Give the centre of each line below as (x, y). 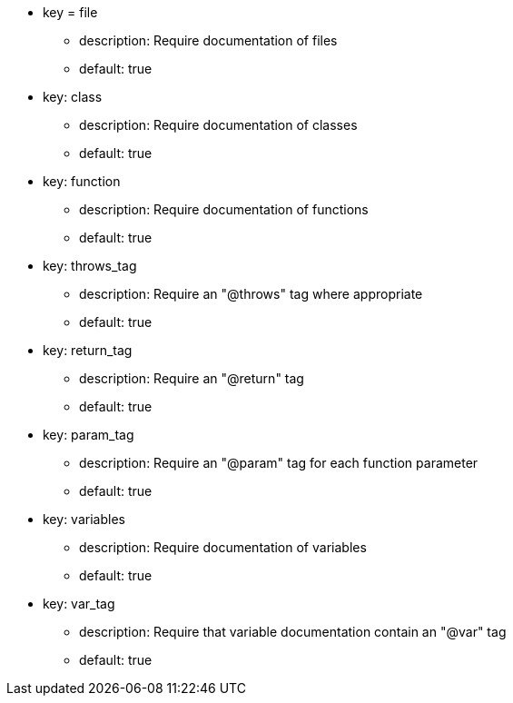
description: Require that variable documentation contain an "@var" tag (293, 632)
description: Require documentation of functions (224, 209)
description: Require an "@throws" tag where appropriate (251, 294)
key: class (73, 97)
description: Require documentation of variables (223, 547)
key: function (82, 181)
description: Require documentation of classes (218, 125)
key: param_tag (89, 435)
